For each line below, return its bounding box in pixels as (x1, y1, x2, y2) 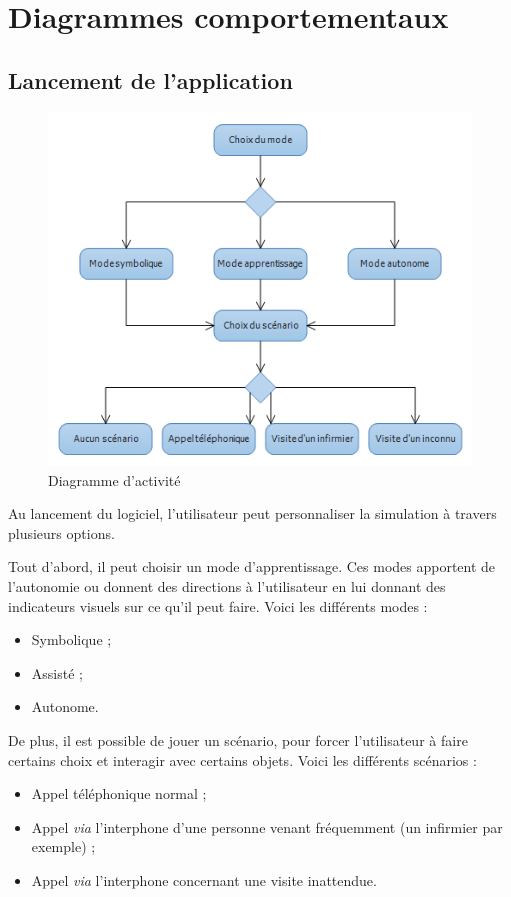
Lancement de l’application (8, 64, 293, 95)
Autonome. (31, 696, 99, 717)
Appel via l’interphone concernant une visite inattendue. (31, 869, 377, 890)
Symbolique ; (31, 629, 112, 650)
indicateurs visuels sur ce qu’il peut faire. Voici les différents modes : (8, 595, 428, 616)
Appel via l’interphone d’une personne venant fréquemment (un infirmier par (31, 816, 503, 837)
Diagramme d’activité (48, 469, 181, 490)
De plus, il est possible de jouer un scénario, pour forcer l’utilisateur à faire (8, 729, 468, 750)
